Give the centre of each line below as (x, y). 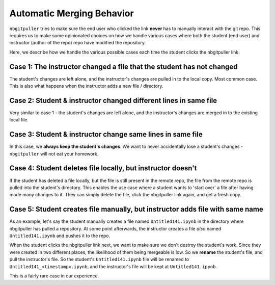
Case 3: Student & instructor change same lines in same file (106, 134)
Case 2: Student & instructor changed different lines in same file (113, 100)
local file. (19, 120)
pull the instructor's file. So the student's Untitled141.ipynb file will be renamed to (99, 260)
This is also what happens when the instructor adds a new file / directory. (86, 86)
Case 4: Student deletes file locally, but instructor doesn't (103, 168)
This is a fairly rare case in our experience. (54, 276)
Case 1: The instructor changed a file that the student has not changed (123, 67)
